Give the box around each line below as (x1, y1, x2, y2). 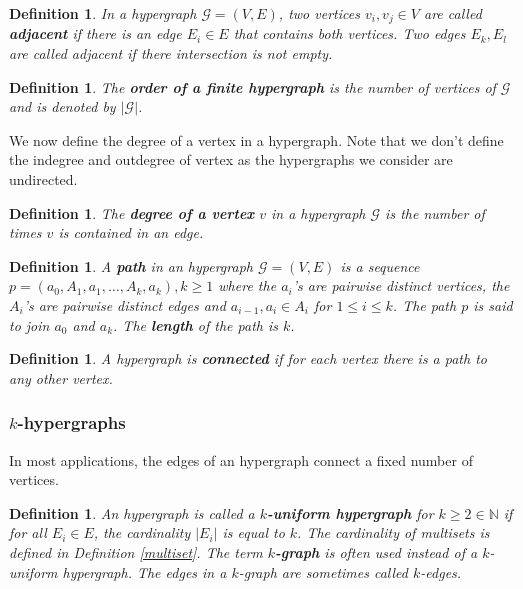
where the (218, 275, 277, 296)
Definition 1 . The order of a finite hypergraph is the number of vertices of (9, 76, 496, 97)
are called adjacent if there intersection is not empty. (9, 43, 333, 64)
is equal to (222, 522, 285, 543)
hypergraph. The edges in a (62, 561, 227, 582)
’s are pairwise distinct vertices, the (292, 275, 510, 296)
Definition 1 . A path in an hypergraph (9, 255, 253, 276)
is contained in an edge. (58, 222, 204, 243)
